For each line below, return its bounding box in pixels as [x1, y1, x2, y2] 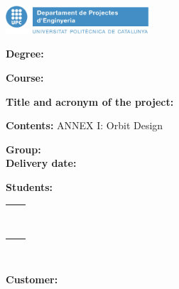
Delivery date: [6, 156, 77, 170]
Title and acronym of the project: [6, 94, 174, 109]
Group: [6, 141, 41, 156]
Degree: [6, 46, 44, 61]
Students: [6, 179, 53, 194]
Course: [6, 70, 44, 84]
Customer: [6, 272, 58, 287]
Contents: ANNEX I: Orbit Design [6, 118, 163, 133]
